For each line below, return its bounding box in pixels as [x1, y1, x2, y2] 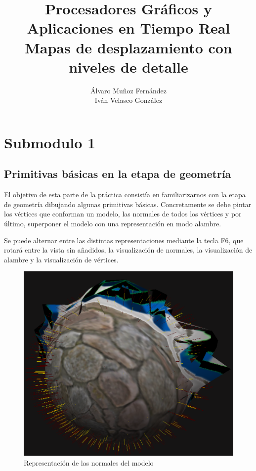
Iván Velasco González [94, 95, 163, 105]
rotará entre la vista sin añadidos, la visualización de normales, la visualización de [4, 245, 253, 255]
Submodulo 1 [4, 132, 96, 152]
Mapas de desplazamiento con [25, 37, 232, 57]
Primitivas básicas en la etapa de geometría [4, 166, 231, 181]
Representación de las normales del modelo [24, 457, 154, 468]
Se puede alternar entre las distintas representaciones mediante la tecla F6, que [4, 235, 244, 245]
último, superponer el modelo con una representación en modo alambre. [4, 218, 221, 229]
